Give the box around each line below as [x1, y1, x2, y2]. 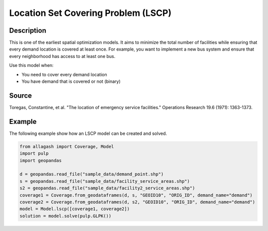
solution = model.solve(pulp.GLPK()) [19, 213, 112, 219]
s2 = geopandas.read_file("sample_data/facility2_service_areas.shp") [19, 185, 196, 191]
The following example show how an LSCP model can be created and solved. [9, 130, 167, 136]
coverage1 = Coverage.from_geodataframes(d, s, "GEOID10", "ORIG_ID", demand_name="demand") [19, 192, 253, 198]
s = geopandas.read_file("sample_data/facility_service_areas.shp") [19, 178, 190, 184]
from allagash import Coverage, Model [19, 144, 114, 149]
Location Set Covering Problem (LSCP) [9, 7, 172, 18]
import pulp [19, 151, 49, 156]
